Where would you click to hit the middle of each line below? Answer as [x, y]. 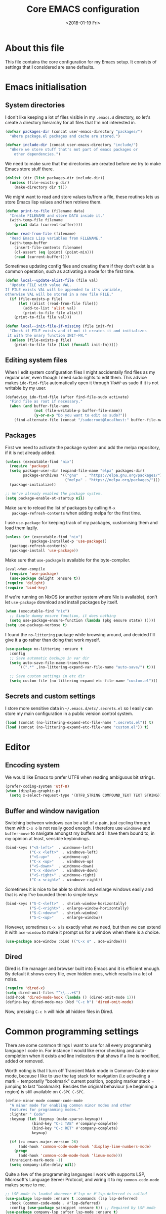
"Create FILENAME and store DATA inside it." [57, 216]
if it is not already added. [30, 453]
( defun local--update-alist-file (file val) [52, 281]
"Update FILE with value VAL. [41, 285]
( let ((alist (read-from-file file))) [58, 303]
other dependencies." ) [37, 154]
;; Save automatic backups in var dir [50, 658]
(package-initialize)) [33, 484]
